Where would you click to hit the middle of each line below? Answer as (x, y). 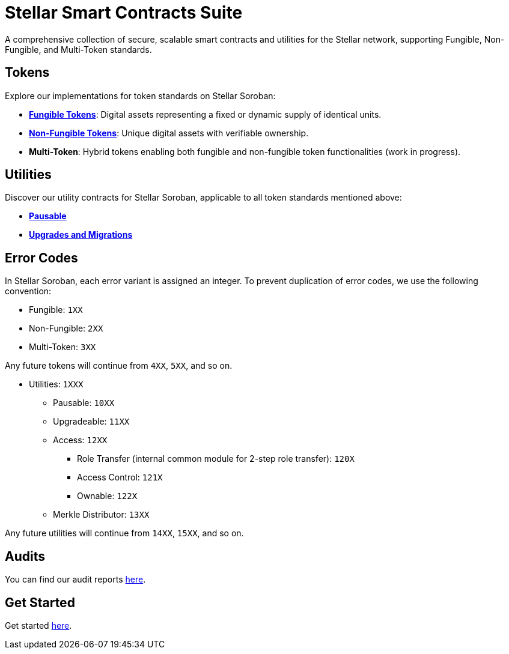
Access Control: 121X (120, 477)
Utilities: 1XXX (56, 384)
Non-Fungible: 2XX (66, 329)
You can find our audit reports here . (75, 580)
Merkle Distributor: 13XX (101, 515)
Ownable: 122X (107, 496)
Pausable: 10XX (84, 403)
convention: (28, 291)
